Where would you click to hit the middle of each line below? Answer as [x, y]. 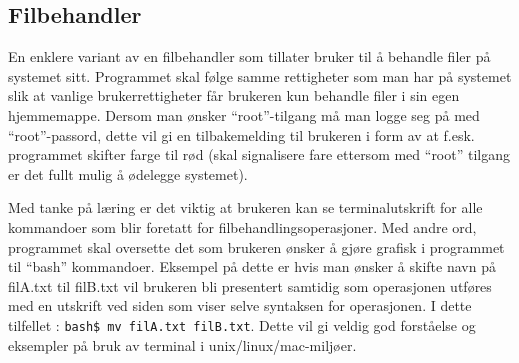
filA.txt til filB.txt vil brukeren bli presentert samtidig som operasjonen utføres [250, 285]
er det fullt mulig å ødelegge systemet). [128, 173]
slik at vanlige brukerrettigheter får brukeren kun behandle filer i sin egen [234, 95]
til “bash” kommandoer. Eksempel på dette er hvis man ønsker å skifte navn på [252, 266]
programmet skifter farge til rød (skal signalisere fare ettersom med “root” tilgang [259, 154]
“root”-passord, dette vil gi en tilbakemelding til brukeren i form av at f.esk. [241, 134]
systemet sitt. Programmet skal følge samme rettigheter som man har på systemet [260, 75]
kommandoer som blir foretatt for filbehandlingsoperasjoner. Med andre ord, [242, 226]
